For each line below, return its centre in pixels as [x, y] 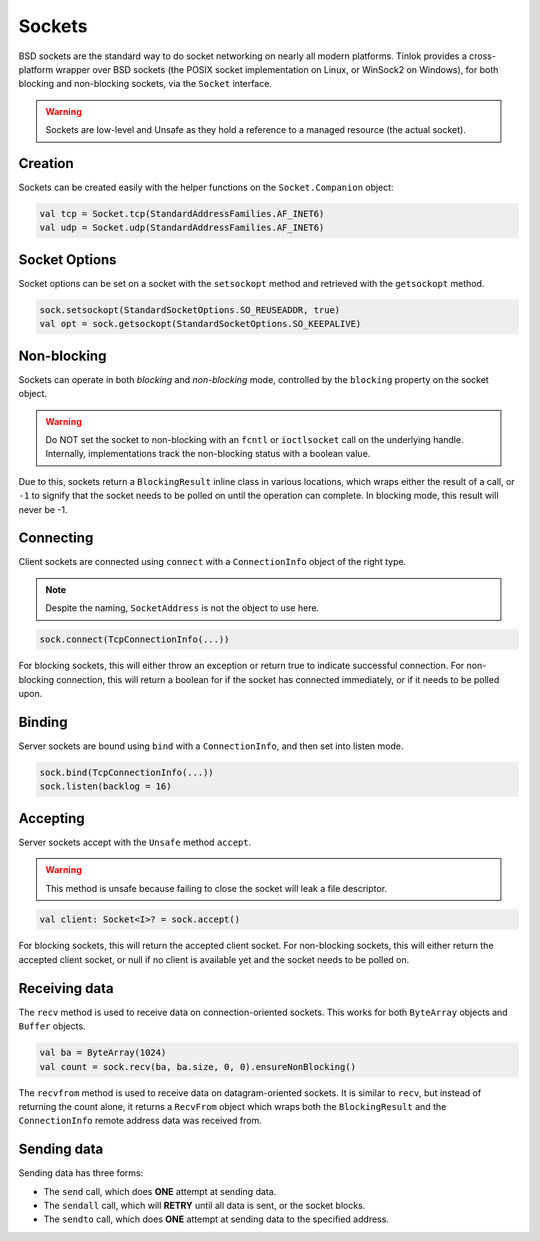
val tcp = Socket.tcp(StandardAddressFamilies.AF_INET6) [182, 213]
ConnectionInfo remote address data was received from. [140, 1121]
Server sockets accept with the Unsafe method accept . [135, 842]
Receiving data [66, 988]
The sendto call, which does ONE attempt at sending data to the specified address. [216, 1219]
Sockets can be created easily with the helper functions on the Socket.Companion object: [206, 187]
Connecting [56, 538]
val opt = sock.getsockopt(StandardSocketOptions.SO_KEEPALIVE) [200, 324]
